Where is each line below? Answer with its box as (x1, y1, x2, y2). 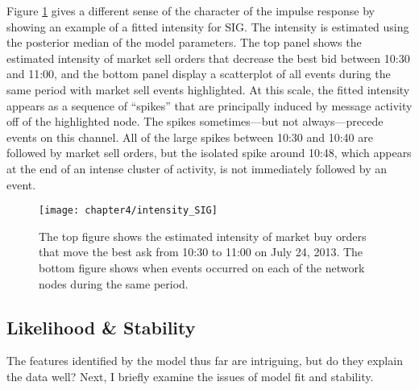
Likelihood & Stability (6, 314, 196, 339)
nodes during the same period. (39, 275, 189, 292)
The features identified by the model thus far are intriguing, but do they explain (6, 352, 403, 369)
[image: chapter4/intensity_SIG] (39, 205, 218, 217)
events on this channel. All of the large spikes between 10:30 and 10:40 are (6, 128, 373, 145)
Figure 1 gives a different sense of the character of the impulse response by (6, 2, 375, 19)
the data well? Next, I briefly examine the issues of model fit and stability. (6, 367, 374, 384)
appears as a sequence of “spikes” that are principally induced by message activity (6, 97, 413, 114)
